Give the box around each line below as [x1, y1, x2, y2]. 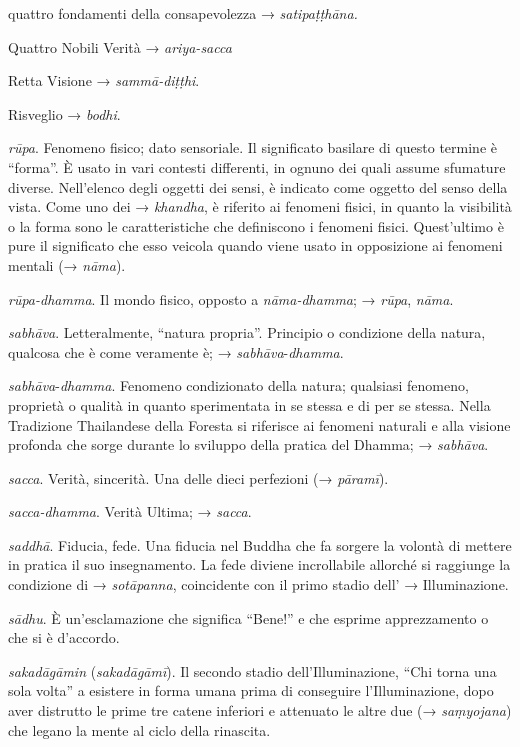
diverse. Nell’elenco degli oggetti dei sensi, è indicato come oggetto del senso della [8, 176, 508, 197]
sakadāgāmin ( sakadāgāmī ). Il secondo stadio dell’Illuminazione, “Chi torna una [8, 660, 497, 681]
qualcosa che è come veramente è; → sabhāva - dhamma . [8, 341, 344, 362]
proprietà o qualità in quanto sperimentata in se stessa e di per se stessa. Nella [8, 394, 491, 415]
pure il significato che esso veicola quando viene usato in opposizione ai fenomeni [8, 235, 503, 256]
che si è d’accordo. [8, 627, 120, 648]
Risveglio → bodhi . [8, 103, 121, 124]
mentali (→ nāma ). [8, 254, 126, 275]
